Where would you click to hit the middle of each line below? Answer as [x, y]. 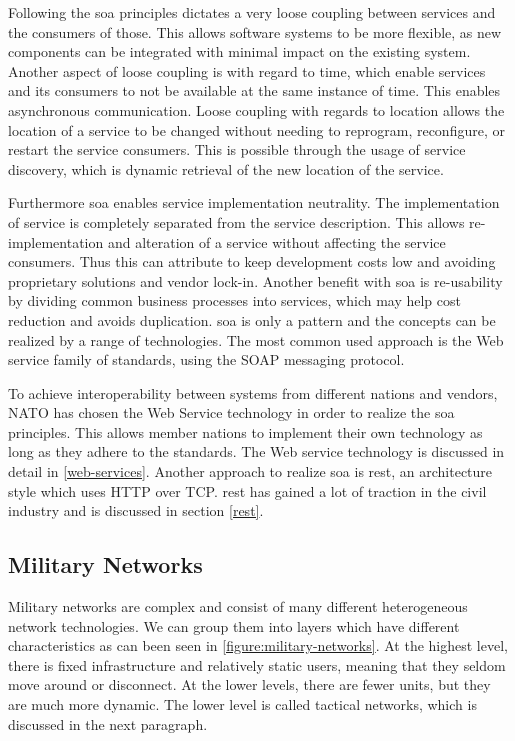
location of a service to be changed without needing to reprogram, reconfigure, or [256, 129]
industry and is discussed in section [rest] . [136, 510]
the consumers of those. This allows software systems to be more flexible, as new [255, 31]
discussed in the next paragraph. [108, 723]
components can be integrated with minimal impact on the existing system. [239, 51]
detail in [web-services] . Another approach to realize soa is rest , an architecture [250, 471]
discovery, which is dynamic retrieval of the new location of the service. [226, 168]
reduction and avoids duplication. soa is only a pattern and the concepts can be [252, 319]
